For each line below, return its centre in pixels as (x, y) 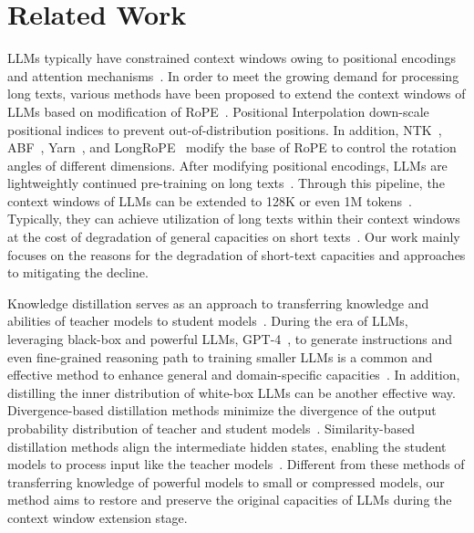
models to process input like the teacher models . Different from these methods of (236, 464)
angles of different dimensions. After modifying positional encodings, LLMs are (227, 165)
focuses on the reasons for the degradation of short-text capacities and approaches (237, 254)
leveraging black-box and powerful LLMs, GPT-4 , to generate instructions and (230, 339)
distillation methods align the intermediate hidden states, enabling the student (227, 446)
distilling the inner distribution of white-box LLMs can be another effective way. (232, 392)
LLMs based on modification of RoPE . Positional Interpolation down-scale (218, 111)
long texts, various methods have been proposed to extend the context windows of (237, 94)
